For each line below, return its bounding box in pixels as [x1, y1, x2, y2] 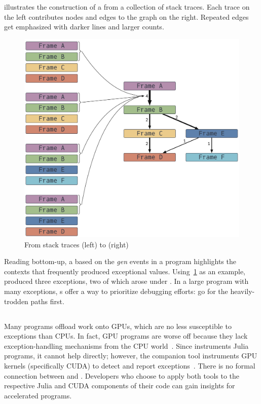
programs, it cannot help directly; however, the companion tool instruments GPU [4, 350, 257, 361]
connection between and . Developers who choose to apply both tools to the [4, 370, 240, 381]
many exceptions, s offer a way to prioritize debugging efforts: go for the [4, 286, 228, 297]
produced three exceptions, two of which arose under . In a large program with [4, 276, 249, 286]
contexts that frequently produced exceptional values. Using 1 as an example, [4, 266, 246, 276]
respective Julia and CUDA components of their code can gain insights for [4, 380, 235, 391]
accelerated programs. [4, 390, 72, 400]
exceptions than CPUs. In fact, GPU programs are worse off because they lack [4, 330, 248, 341]
